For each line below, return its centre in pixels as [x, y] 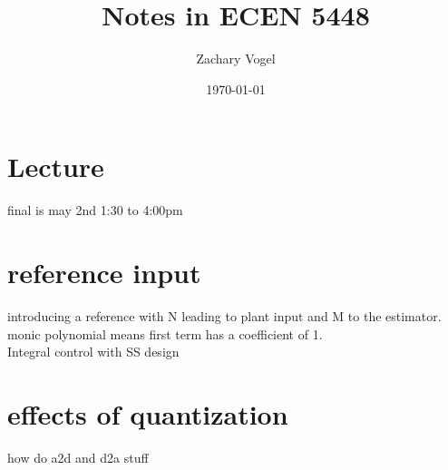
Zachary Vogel [236, 59]
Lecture [56, 166]
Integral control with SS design [93, 352]
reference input [104, 273]
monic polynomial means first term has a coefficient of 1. [165, 333]
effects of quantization [148, 413]
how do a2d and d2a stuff [78, 457]
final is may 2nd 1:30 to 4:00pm [95, 210]
